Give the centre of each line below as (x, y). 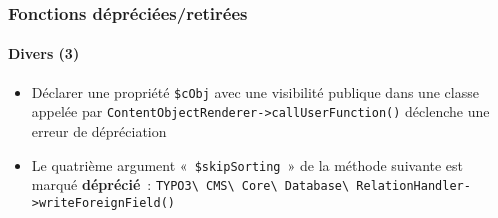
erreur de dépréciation (99, 130)
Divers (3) (44, 53)
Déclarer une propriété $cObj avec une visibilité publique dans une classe (255, 91)
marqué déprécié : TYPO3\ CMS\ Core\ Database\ (190, 184)
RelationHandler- (413, 186)
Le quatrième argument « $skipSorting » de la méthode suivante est (247, 164)
